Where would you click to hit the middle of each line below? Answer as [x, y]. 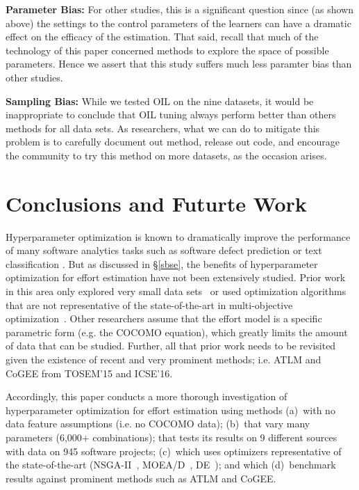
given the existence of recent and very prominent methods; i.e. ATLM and [164, 359]
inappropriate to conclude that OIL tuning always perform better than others [171, 114]
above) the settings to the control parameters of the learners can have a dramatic [178, 23]
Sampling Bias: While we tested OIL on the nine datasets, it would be [160, 101]
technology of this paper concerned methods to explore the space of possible [167, 50]
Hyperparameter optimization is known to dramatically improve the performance [178, 236]
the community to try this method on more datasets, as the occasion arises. [166, 155]
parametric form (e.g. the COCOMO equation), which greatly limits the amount [177, 332]
